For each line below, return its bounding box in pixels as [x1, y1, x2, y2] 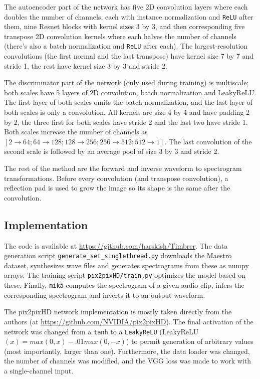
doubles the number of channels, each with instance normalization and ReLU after [4, 11, 253, 22]
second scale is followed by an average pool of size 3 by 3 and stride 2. [4, 146, 219, 156]
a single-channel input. [4, 365, 74, 375]
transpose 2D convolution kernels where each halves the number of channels [4, 31, 236, 41]
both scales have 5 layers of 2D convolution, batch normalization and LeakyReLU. [4, 87, 256, 97]
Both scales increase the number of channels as [4, 126, 148, 137]
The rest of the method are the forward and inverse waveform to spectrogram [4, 163, 242, 173]
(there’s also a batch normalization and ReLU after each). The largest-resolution [4, 41, 248, 51]
